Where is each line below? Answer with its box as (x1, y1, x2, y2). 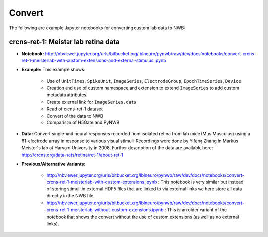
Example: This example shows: (21, 67, 86, 73)
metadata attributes (46, 92, 87, 98)
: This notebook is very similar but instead (158, 179, 244, 185)
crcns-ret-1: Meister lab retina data (9, 38, 120, 46)
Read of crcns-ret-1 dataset (46, 106, 103, 112)
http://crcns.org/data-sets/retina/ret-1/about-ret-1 (21, 152, 124, 158)
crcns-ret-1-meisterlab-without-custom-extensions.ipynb (46, 207, 164, 213)
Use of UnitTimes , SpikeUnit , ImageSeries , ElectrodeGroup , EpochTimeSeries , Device (46, 78, 241, 84)
